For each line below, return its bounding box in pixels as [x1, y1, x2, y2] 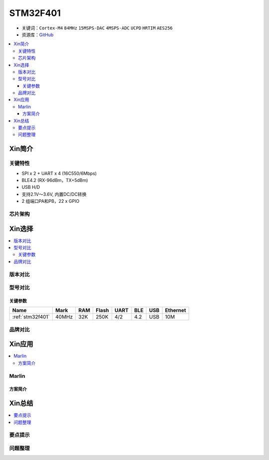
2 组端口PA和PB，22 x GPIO [21, 198, 80, 204]
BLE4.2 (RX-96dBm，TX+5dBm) [21, 177, 88, 183]
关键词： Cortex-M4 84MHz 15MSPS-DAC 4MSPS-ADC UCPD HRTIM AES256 [21, 25, 173, 31]
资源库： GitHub [21, 31, 54, 37]
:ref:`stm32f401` [12, 313, 50, 320]
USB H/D [21, 184, 40, 190]
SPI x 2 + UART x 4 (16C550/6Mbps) [21, 170, 97, 176]
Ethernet [165, 307, 186, 314]
